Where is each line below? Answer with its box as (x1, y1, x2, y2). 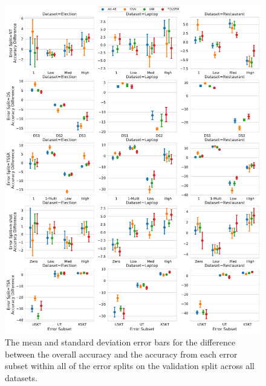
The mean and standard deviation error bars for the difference (5, 335, 236, 348)
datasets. (5, 371, 37, 384)
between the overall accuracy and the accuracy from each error (5, 347, 238, 360)
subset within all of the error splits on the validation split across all (5, 359, 255, 372)
